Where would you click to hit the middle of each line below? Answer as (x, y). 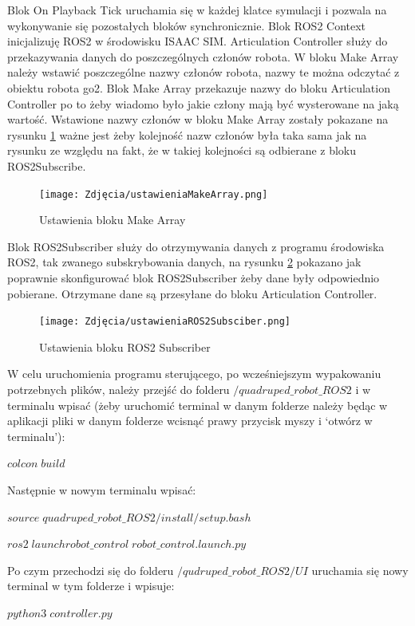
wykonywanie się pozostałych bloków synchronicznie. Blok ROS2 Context (187, 25)
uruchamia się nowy (360, 570)
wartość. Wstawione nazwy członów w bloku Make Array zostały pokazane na (198, 119)
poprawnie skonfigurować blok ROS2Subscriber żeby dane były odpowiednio (194, 277)
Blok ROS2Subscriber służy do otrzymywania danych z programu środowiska (196, 246)
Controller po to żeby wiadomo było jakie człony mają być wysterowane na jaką (203, 103)
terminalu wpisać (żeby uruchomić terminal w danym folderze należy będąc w (198, 405)
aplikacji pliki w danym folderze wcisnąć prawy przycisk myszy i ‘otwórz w (190, 421)
